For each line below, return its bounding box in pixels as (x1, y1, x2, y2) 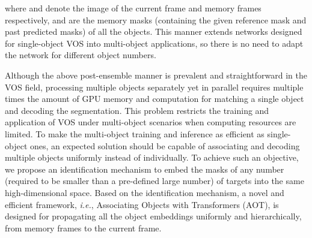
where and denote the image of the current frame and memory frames (5, 2, 262, 14)
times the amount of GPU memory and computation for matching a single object (5, 92, 304, 105)
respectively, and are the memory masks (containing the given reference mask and (5, 13, 307, 26)
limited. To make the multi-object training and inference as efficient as (5, 127, 265, 140)
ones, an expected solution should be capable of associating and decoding (29, 139, 300, 152)
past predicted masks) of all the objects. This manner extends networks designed (5, 25, 302, 38)
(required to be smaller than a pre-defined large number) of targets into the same (5, 174, 304, 187)
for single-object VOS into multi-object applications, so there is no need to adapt (5, 37, 304, 49)
